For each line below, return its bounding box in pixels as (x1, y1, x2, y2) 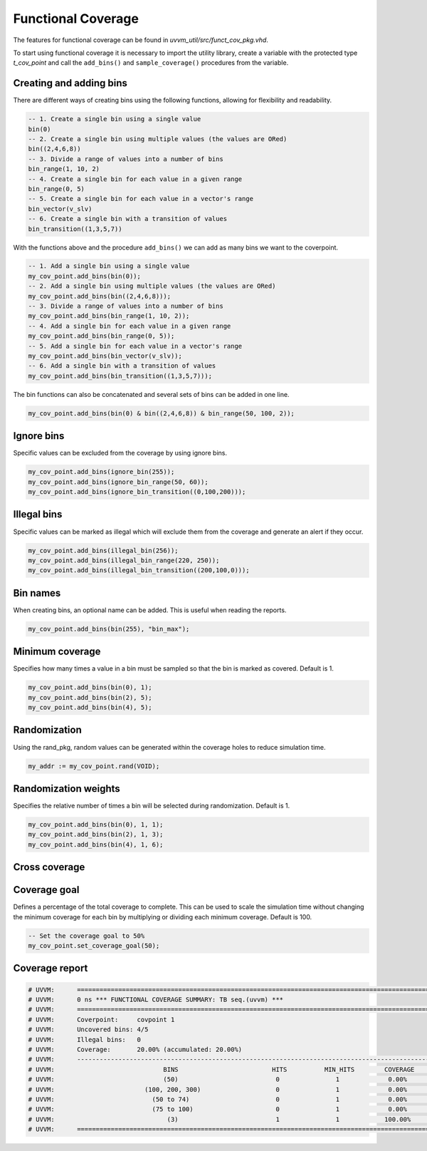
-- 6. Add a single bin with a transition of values (28, 362, 216, 370)
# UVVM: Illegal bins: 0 (28, 1036, 142, 1043)
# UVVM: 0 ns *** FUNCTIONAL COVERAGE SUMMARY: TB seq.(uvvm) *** (28, 996, 284, 1004)
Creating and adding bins (13, 77, 128, 89)
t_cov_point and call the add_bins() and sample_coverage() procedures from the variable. (13, 58, 289, 67)
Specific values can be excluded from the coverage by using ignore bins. (13, 449, 228, 458)
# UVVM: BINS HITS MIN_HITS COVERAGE (28, 1065, 415, 1073)
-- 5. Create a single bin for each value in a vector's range (28, 195, 254, 203)
